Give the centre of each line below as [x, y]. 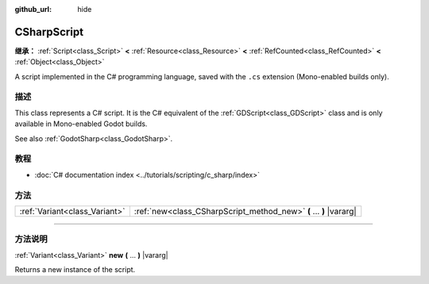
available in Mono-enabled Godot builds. [81, 124]
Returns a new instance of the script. [75, 270]
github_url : [33, 9]
